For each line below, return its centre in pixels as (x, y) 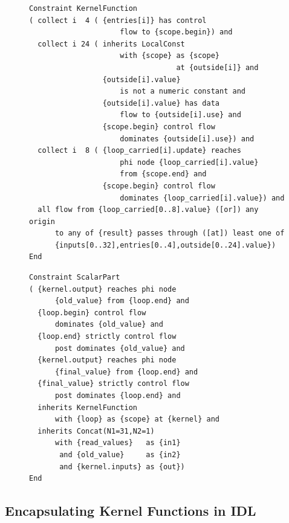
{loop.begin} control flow (92, 313)
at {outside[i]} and (217, 67)
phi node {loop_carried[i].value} (189, 162)
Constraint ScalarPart (75, 278)
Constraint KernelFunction (83, 8)
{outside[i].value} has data (161, 103)
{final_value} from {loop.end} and (126, 372)
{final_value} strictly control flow (113, 384)
